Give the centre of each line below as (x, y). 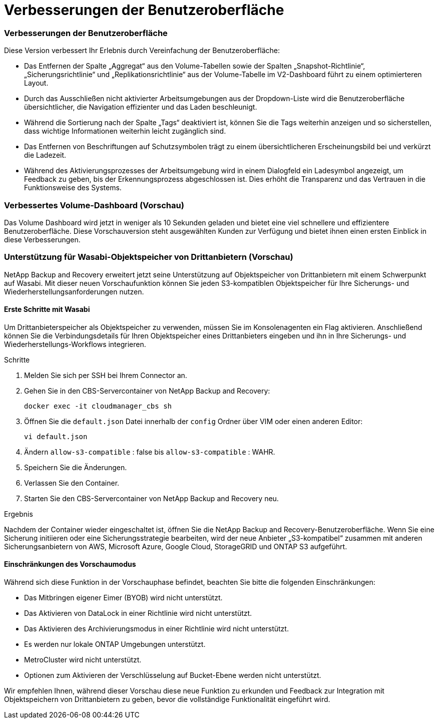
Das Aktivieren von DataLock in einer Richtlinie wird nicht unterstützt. (138, 613)
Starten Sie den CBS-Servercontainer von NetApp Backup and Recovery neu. (151, 498)
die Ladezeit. (45, 155)
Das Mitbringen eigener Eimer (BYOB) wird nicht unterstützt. (123, 598)
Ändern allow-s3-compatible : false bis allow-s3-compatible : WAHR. (150, 452)
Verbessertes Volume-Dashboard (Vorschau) (94, 205)
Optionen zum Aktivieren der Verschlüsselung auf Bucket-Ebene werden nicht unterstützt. (173, 675)
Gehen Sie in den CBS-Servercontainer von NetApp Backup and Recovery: (147, 391)
